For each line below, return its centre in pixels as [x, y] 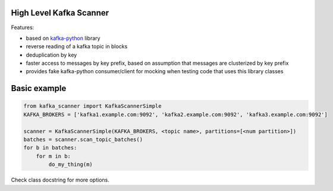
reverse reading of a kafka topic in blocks [77, 46]
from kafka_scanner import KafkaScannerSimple [92, 106]
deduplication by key [51, 55]
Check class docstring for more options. [60, 180]
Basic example [39, 88]
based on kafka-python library [63, 38]
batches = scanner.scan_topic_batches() [83, 140]
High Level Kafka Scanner [60, 13]
